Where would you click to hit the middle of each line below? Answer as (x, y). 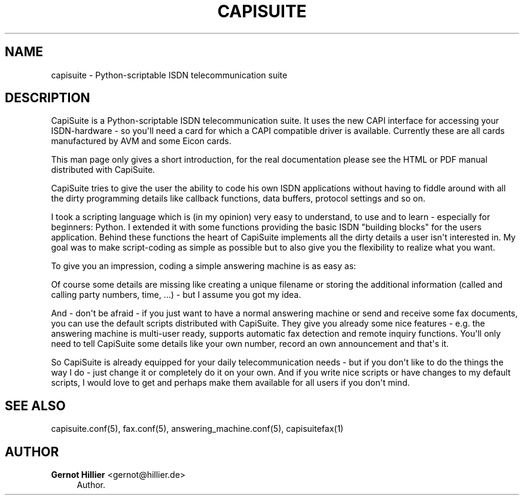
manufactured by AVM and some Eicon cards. (141, 141)
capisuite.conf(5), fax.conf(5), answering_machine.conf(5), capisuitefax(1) (197, 429)
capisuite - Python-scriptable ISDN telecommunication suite (169, 75)
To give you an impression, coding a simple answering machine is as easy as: (204, 266)
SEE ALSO (35, 406)
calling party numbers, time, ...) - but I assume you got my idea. (176, 295)
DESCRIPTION (48, 98)
